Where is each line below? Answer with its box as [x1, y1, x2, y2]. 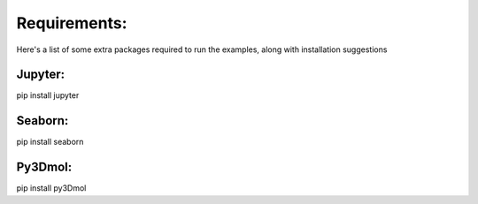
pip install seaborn [16, 137, 84, 147]
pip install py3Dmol [16, 183, 87, 193]
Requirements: [16, 13, 127, 33]
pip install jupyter [16, 90, 80, 101]
